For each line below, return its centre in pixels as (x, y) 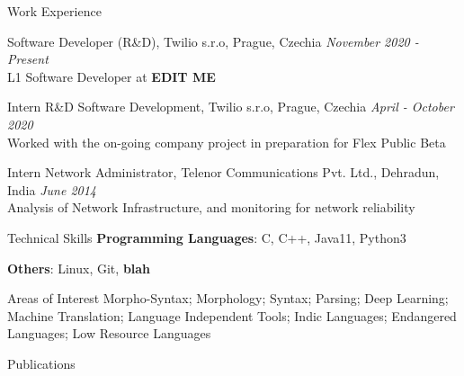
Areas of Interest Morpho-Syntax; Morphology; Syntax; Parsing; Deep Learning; (228, 298)
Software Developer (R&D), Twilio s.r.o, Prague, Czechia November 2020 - (213, 41)
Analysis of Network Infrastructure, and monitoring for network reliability (211, 207)
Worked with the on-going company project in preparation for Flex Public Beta (227, 142)
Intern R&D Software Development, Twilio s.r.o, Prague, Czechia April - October (231, 107)
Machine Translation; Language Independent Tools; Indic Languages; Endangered (232, 315)
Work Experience (54, 11)
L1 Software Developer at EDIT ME (112, 76)
